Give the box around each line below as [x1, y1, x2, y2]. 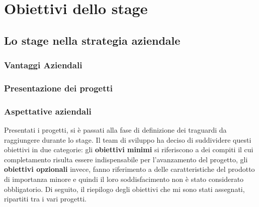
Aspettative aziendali [4, 105, 92, 117]
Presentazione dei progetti [4, 81, 113, 94]
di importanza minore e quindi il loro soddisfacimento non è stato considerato [4, 174, 244, 184]
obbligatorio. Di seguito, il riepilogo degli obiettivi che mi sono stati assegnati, [4, 183, 245, 194]
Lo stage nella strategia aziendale [4, 32, 181, 48]
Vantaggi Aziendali [4, 59, 82, 71]
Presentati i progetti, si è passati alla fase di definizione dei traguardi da [4, 125, 227, 135]
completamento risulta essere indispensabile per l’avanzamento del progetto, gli [4, 154, 248, 164]
